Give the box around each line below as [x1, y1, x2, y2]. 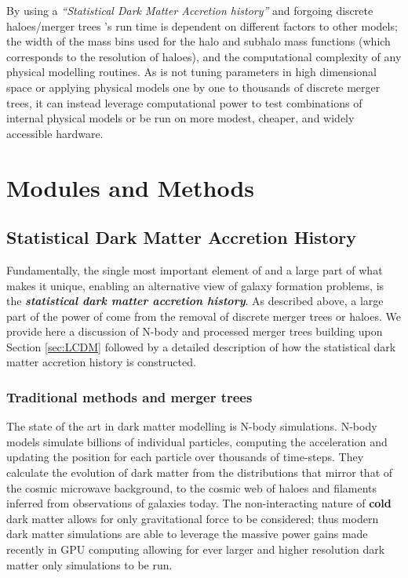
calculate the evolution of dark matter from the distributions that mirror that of [6, 464, 393, 481]
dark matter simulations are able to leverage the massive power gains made [6, 525, 368, 542]
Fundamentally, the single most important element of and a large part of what [6, 261, 383, 278]
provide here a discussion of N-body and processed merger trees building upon [6, 323, 383, 340]
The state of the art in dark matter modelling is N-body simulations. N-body [6, 418, 377, 434]
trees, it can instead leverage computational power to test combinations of [6, 94, 362, 111]
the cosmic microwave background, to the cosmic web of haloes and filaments [6, 479, 377, 496]
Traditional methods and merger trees [6, 387, 253, 406]
